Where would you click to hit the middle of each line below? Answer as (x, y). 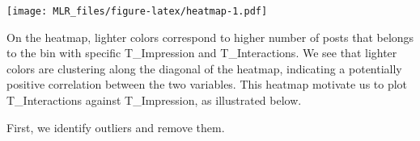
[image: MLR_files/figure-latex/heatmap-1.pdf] (137, 11)
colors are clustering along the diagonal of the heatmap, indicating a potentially (204, 68)
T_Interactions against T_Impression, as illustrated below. (154, 100)
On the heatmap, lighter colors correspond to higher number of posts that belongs (210, 37)
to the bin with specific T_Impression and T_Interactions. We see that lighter (202, 53)
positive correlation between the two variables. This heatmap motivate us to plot (207, 84)
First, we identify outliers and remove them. (116, 127)
